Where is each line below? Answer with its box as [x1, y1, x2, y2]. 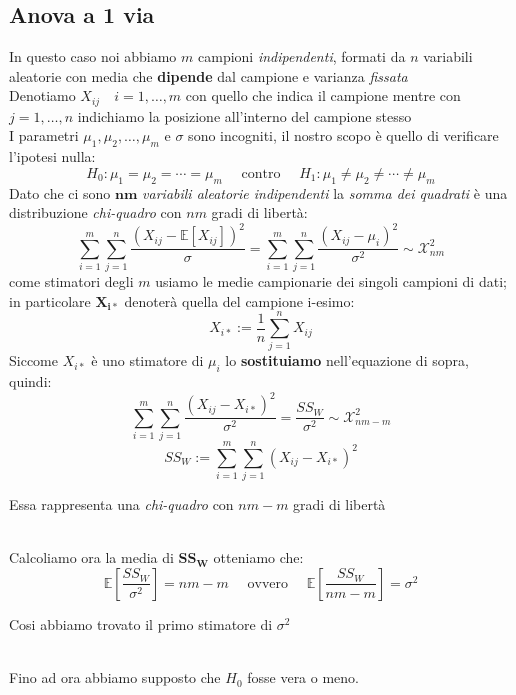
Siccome [9, 350, 58, 371]
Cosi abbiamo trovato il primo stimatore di [9, 613, 273, 634]
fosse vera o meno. [247, 667, 360, 688]
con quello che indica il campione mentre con [185, 85, 461, 106]
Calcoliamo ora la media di [9, 547, 174, 568]
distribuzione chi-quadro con [9, 202, 182, 223]
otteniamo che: [213, 547, 304, 568]
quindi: [9, 371, 52, 392]
